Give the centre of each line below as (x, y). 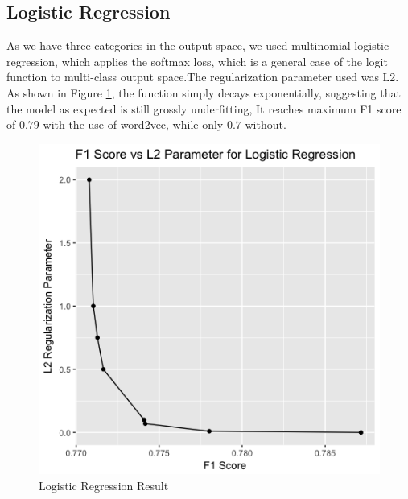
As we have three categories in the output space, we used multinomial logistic (198, 45)
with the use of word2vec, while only (133, 124)
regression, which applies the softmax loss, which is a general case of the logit (197, 61)
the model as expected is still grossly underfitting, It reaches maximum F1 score (204, 108)
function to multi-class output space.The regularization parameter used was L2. (203, 77)
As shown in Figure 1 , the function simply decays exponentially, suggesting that (204, 92)
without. (266, 124)
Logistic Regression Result (104, 485)
